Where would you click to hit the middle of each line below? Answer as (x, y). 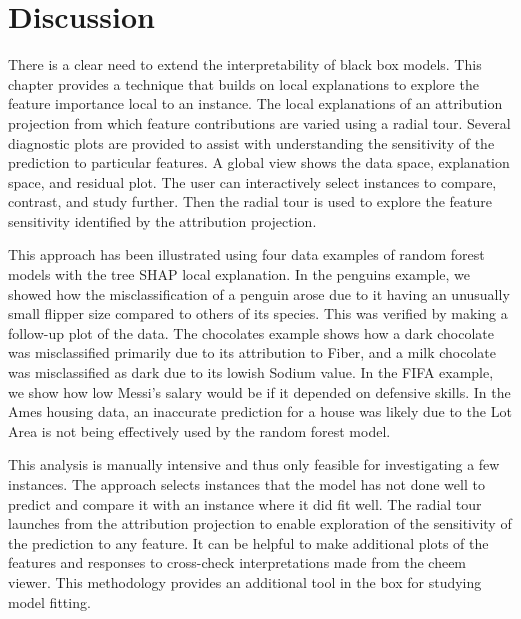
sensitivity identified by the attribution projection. (162, 220)
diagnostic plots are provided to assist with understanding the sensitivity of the (251, 142)
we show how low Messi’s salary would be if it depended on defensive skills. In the (259, 391)
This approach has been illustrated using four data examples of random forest (246, 254)
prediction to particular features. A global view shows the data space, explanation (259, 162)
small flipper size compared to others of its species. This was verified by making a (258, 313)
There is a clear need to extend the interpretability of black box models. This (245, 64)
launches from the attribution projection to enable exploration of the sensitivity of (260, 523)
